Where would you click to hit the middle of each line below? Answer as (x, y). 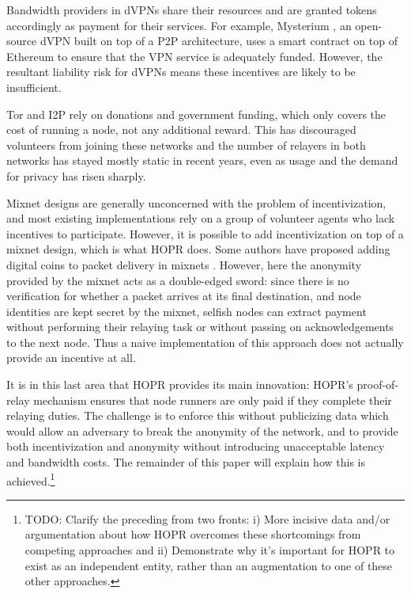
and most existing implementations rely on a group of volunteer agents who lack (201, 218)
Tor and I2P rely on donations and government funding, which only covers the (196, 114)
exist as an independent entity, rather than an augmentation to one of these (209, 565)
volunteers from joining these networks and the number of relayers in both (186, 145)
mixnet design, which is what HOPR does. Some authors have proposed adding (198, 249)
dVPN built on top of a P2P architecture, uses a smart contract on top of (219, 41)
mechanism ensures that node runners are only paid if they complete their (213, 400)
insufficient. (34, 87)
